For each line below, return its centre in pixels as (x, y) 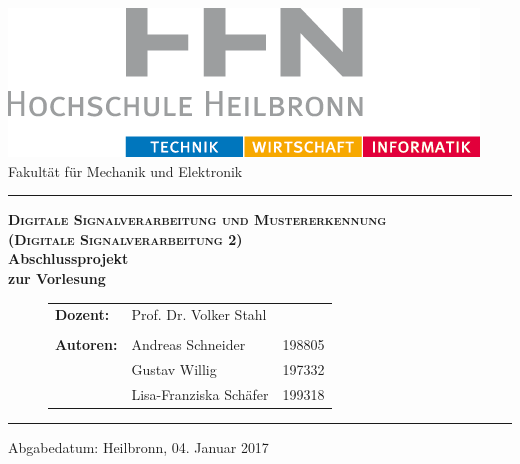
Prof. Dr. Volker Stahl (199, 314)
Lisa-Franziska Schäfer (200, 394)
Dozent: (82, 314)
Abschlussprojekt (68, 258)
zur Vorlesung (57, 277)
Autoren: (86, 344)
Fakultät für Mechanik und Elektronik (125, 170)
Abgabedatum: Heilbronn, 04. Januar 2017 (138, 447)
